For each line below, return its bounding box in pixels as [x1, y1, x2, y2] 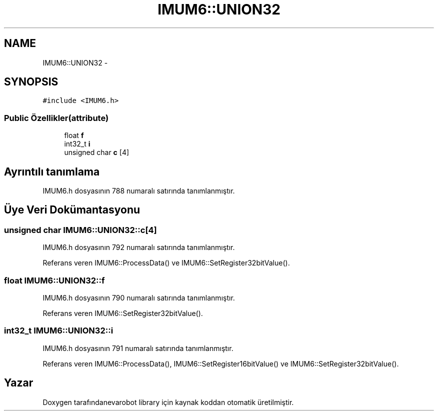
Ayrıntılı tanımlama [4, 165, 100, 178]
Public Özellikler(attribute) [4, 112, 109, 123]
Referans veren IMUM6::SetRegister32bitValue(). [42, 309, 203, 317]
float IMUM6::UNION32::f [4, 275, 105, 285]
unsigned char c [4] [64, 148, 129, 157]
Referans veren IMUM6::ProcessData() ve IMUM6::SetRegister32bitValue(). [42, 258, 290, 267]
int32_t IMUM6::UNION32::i [4, 325, 113, 336]
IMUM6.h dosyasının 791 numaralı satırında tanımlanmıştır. [42, 343, 233, 352]
